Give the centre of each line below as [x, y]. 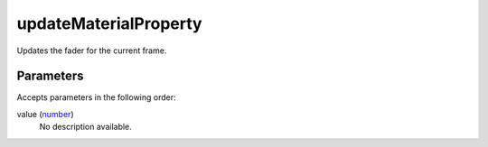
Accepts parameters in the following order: [96, 97]
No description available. [86, 127]
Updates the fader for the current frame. [92, 51]
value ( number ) [45, 114]
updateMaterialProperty [109, 23]
